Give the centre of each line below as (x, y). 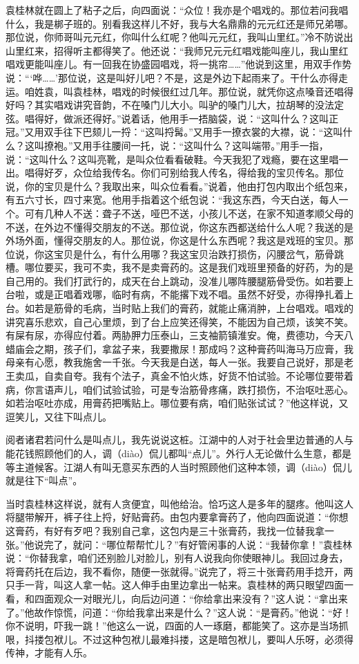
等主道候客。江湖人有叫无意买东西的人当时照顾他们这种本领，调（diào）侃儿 (179, 467)
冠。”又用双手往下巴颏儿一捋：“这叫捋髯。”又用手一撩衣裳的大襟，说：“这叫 (174, 132)
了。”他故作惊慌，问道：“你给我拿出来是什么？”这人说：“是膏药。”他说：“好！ (179, 612)
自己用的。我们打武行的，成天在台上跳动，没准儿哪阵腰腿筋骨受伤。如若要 (175, 280)
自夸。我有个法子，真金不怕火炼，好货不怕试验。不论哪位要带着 (208, 376)
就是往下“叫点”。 (44, 480)
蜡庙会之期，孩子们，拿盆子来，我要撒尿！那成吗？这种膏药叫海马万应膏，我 (179, 348)
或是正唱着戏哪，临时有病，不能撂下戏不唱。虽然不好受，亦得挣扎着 (189, 294)
